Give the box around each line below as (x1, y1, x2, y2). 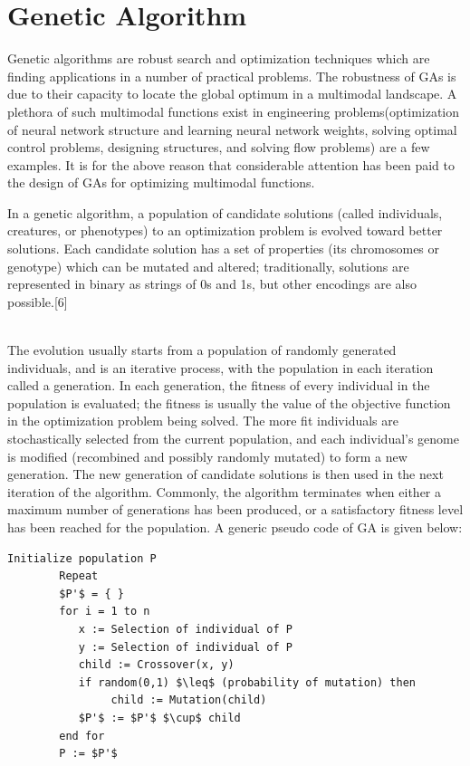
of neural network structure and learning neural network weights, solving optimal (7, 120, 457, 139)
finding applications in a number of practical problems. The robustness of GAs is (7, 66, 456, 85)
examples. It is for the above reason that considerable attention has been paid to (7, 155, 455, 174)
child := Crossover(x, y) (78, 658, 235, 672)
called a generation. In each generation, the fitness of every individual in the (7, 376, 430, 395)
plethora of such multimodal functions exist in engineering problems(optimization (7, 101, 460, 120)
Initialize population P (7, 551, 157, 565)
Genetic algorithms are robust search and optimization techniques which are (7, 49, 430, 68)
